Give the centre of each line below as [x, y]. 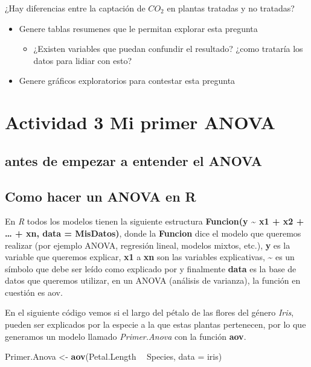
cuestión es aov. [34, 292]
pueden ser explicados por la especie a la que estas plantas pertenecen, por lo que [155, 324]
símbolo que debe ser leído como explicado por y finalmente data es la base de [151, 268]
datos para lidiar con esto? [82, 60]
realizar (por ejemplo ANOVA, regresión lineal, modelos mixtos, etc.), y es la [148, 245]
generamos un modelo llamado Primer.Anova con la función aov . [126, 336]
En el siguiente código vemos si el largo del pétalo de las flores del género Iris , [149, 312]
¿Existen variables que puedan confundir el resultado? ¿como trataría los [168, 49]
